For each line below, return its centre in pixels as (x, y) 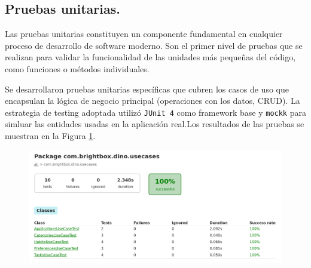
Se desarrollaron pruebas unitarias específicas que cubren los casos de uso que (147, 89)
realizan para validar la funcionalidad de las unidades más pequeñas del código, (150, 57)
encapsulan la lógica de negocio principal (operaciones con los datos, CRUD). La (153, 101)
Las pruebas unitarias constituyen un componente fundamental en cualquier (144, 34)
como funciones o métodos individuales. (77, 68)
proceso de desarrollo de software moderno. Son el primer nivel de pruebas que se (154, 45)
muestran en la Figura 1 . (50, 136)
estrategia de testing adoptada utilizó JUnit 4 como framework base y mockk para (155, 112)
